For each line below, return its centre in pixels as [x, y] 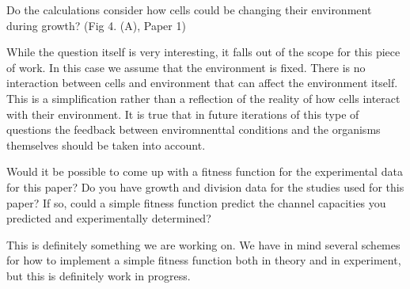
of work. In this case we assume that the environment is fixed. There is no [186, 67]
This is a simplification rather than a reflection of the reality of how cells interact [203, 98]
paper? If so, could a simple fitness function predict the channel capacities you [196, 202]
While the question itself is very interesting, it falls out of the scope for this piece [203, 52]
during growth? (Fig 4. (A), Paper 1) [96, 25]
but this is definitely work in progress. [99, 275]
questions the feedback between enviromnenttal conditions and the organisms [194, 129]
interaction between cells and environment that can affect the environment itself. [202, 83]
